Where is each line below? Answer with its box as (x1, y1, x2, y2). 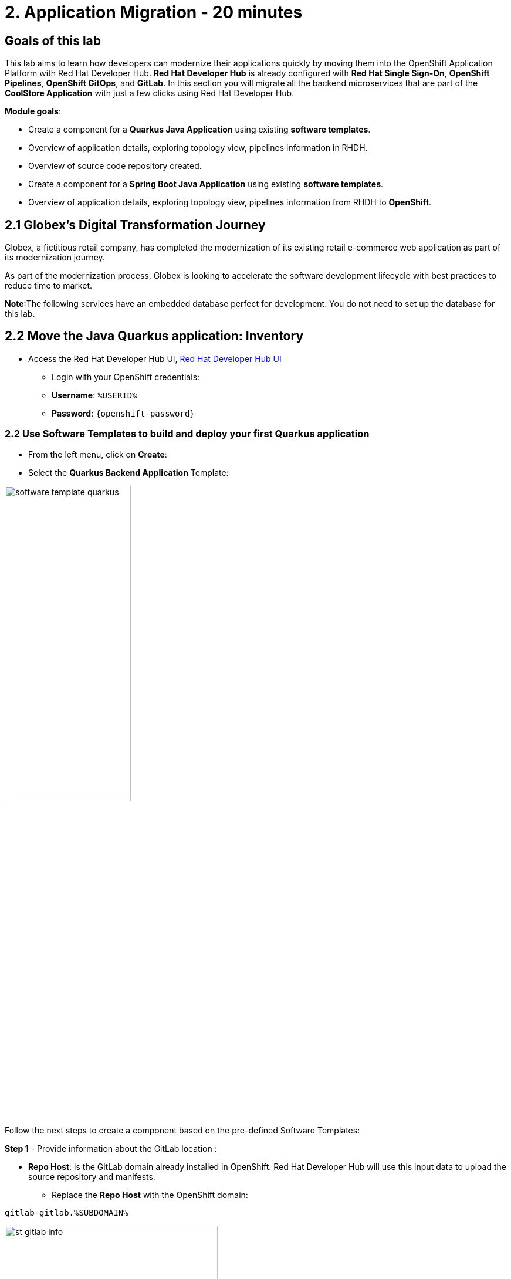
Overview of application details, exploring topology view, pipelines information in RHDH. (28, 143, 368, 153)
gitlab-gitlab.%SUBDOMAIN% (5, 1207, 128, 1217)
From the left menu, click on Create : (28, 449, 167, 459)
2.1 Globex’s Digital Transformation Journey (5, 217, 266, 232)
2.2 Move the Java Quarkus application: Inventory (5, 329, 304, 344)
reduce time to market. (5, 280, 93, 291)
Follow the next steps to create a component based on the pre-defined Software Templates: (5, 1125, 360, 1135)
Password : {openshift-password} (52, 408, 195, 418)
